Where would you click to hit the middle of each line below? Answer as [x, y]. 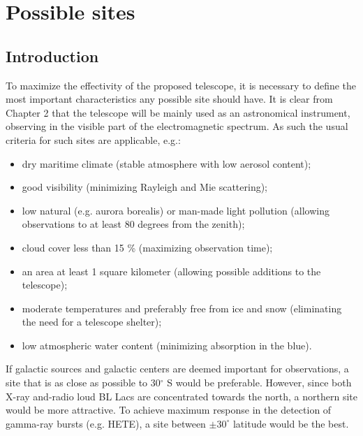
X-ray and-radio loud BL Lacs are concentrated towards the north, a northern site [181, 396]
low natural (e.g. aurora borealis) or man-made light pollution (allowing [176, 210]
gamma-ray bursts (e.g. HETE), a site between [106, 423]
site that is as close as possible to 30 [83, 383]
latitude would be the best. [291, 423]
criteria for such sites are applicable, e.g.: [93, 139]
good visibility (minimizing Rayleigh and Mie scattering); [145, 187]
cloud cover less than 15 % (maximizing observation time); [147, 247]
